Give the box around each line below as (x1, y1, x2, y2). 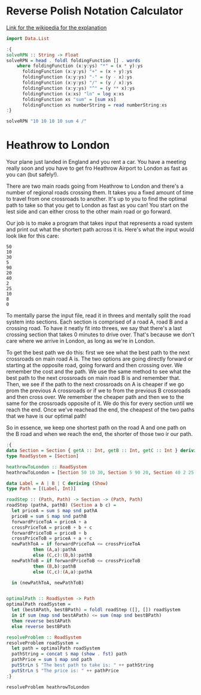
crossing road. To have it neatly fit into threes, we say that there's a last (6, 325, 182, 332)
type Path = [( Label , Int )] (6, 486, 77, 492)
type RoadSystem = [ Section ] (6, 453, 79, 459)
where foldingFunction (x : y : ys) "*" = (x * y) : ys (17, 63, 144, 69)
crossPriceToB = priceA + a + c (11, 535, 93, 542)
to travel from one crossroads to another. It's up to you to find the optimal (6, 196, 187, 203)
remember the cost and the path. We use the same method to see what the (6, 368, 191, 375)
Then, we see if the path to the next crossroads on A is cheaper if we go (6, 381, 184, 388)
